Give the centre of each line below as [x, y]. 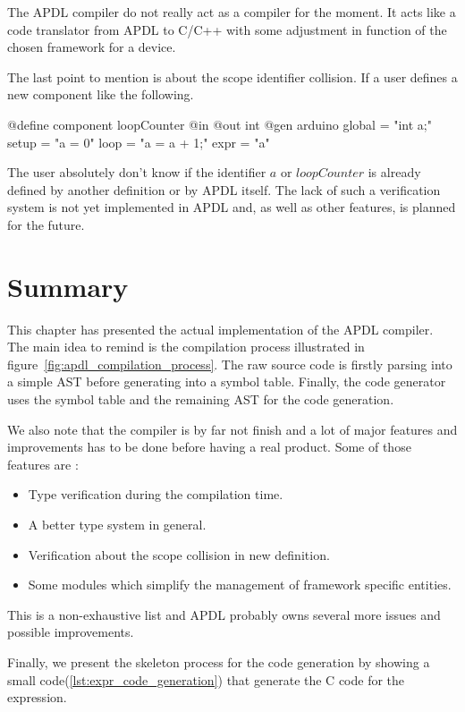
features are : [43, 464]
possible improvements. [71, 632]
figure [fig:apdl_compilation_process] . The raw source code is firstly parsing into [230, 364]
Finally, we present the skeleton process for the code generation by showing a [219, 661]
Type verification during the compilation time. [156, 494]
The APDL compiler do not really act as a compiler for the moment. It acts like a [232, 12]
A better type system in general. [117, 524]
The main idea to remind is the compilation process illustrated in [186, 347]
